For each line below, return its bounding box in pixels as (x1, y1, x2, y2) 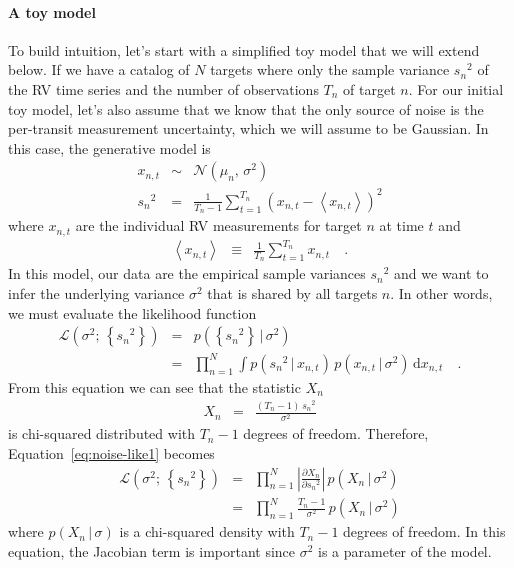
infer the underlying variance (8, 282, 185, 303)
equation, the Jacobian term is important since (8, 540, 296, 561)
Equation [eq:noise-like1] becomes (8, 443, 215, 463)
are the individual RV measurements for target (75, 215, 362, 236)
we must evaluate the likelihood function (8, 302, 257, 323)
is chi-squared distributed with (8, 423, 195, 444)
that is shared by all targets (207, 282, 378, 303)
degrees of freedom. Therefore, (243, 423, 429, 444)
